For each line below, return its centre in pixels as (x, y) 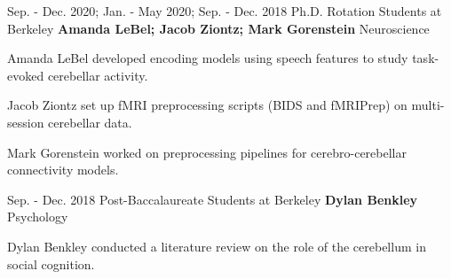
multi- (428, 105)
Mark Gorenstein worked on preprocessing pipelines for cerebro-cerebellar (207, 152)
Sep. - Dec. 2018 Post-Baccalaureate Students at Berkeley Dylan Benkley (213, 199)
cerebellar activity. (98, 75)
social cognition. (51, 263)
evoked (26, 75)
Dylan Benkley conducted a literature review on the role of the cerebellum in (217, 246)
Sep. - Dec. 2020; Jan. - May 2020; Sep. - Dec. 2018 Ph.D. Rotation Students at (225, 11)
